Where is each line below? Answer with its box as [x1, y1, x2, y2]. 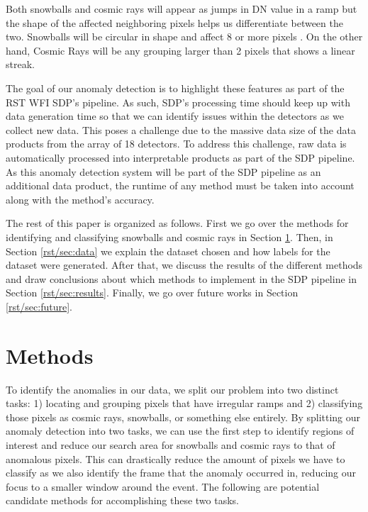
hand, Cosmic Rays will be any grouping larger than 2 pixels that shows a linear [6, 43, 355, 57]
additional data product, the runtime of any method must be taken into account [6, 178, 355, 193]
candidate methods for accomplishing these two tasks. [6, 493, 240, 508]
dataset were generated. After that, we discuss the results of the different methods [6, 257, 363, 272]
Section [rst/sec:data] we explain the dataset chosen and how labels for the [6, 243, 330, 258]
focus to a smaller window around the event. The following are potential [6, 479, 320, 494]
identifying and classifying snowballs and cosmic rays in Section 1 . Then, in [6, 229, 333, 244]
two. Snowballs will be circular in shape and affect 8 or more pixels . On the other [6, 29, 363, 44]
